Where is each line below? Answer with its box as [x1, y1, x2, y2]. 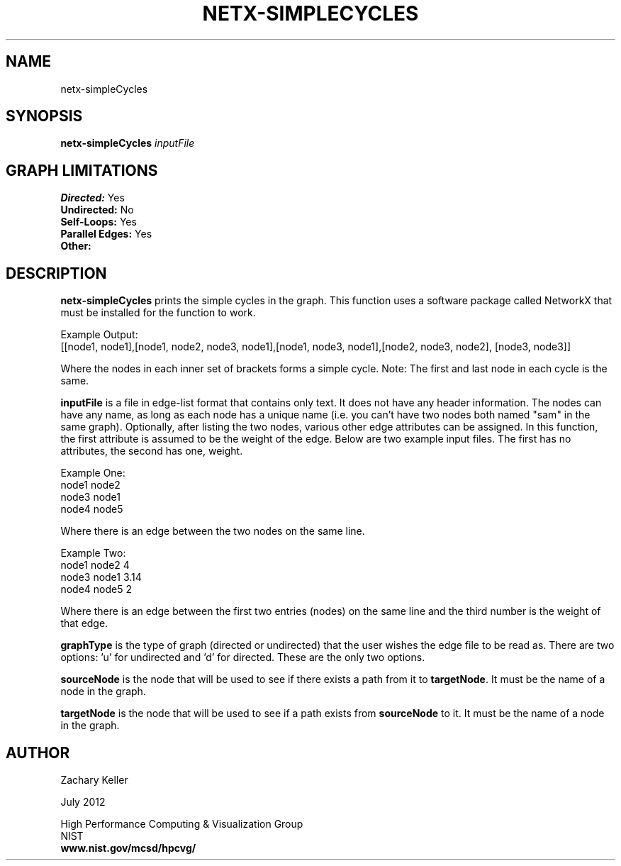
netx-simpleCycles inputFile [60, 137, 195, 150]
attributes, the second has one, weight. [60, 445, 243, 457]
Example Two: [60, 547, 126, 560]
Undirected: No [60, 204, 134, 216]
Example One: [60, 467, 125, 479]
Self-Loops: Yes [60, 216, 137, 228]
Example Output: [60, 328, 138, 341]
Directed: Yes [60, 191, 125, 204]
